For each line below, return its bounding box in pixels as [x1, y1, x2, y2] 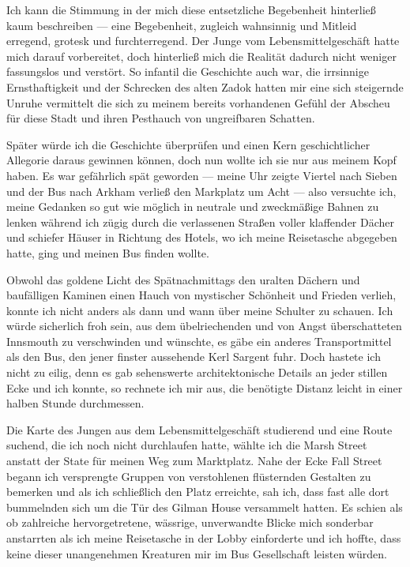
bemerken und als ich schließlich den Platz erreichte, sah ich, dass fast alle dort [6, 483, 389, 500]
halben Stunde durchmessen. [6, 395, 145, 411]
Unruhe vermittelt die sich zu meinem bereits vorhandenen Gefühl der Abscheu [6, 94, 390, 111]
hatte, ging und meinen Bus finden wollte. [6, 244, 209, 261]
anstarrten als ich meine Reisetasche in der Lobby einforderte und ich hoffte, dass [6, 530, 401, 546]
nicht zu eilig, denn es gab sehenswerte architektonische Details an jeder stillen [6, 364, 388, 381]
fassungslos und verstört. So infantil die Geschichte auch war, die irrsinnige [6, 63, 369, 80]
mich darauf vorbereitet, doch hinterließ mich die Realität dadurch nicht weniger [6, 47, 397, 64]
